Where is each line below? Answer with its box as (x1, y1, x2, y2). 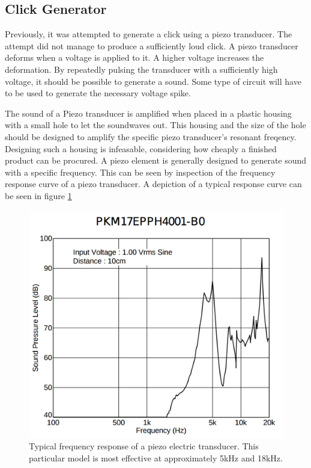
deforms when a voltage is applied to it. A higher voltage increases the (5, 51, 264, 64)
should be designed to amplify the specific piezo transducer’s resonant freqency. (5, 130, 297, 143)
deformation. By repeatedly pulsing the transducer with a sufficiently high (5, 63, 278, 75)
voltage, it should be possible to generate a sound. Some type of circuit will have (5, 75, 301, 87)
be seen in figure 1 (5, 189, 72, 202)
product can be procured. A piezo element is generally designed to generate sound (5, 154, 307, 167)
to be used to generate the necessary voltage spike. (5, 87, 191, 99)
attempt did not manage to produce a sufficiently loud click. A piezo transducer (5, 39, 298, 52)
